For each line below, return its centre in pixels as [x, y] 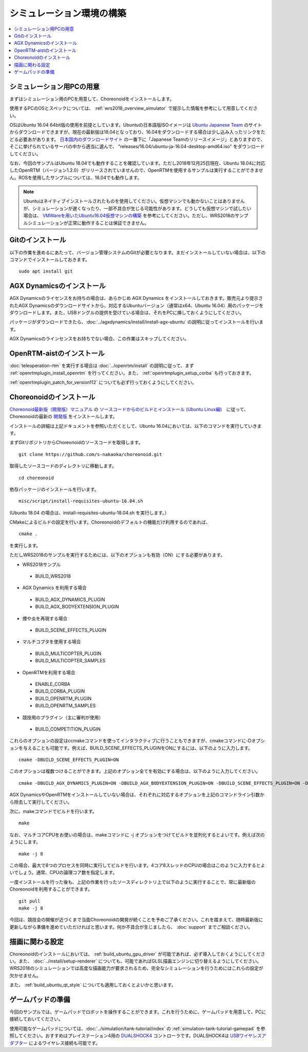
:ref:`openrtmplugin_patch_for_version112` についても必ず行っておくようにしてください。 [103, 382]
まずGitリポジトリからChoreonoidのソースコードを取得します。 [76, 443]
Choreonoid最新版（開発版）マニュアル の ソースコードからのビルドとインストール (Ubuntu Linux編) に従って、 [129, 409]
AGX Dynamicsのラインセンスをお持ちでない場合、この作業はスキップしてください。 [99, 339]
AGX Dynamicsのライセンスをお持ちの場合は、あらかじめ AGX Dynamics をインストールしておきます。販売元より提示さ [136, 298]
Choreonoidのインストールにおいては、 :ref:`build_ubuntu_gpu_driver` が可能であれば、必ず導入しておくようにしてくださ [137, 954]
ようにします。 [25, 842]
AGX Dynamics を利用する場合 [55, 588]
